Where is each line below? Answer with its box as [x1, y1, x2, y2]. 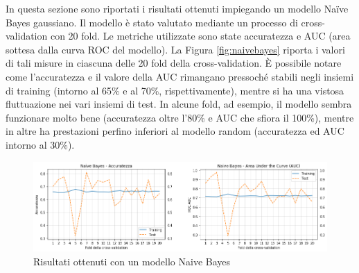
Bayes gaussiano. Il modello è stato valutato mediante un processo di [6, 15, 298, 29]
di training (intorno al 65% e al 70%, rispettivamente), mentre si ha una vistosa [6, 83, 344, 97]
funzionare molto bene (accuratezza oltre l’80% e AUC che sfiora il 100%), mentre [6, 110, 354, 124]
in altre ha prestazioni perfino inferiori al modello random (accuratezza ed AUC [6, 124, 344, 138]
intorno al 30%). [6, 137, 75, 151]
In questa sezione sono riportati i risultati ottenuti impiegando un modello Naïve [6, 1, 349, 15]
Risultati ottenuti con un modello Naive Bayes [33, 254, 231, 268]
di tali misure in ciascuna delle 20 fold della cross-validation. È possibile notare [6, 56, 342, 70]
